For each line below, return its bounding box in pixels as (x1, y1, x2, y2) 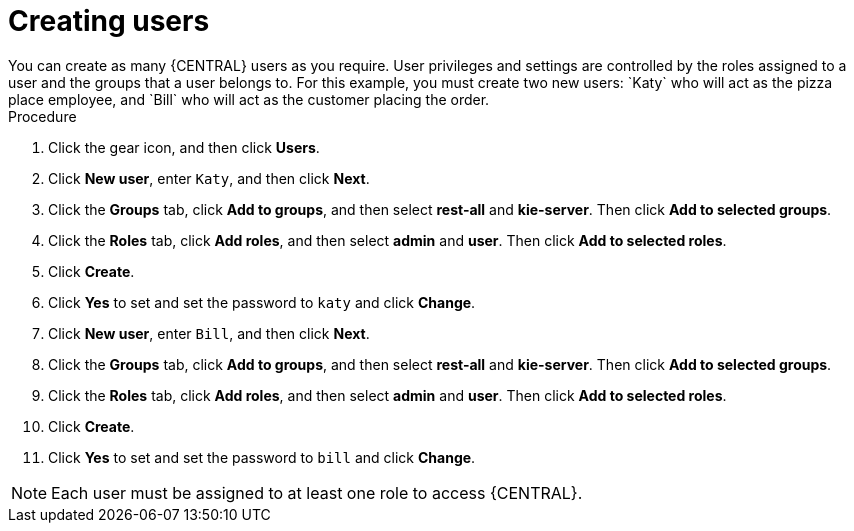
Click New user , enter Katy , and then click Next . (48, 169, 370, 187)
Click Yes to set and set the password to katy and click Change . (48, 293, 476, 311)
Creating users (8, 4, 210, 38)
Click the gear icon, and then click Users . (48, 138, 320, 156)
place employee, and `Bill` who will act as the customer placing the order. (8, 90, 490, 108)
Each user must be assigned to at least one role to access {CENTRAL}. (51, 482, 583, 503)
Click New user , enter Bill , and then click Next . (48, 324, 370, 342)
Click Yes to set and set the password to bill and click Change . (48, 448, 476, 466)
